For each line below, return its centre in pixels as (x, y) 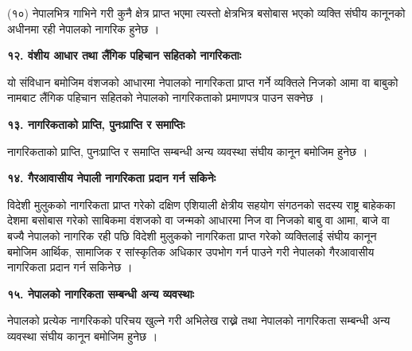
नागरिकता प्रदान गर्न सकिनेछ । (70, 267)
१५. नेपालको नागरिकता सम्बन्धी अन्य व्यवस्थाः (101, 293)
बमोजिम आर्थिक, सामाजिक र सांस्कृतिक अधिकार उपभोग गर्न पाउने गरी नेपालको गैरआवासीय (191, 251)
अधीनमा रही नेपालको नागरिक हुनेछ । (84, 28)
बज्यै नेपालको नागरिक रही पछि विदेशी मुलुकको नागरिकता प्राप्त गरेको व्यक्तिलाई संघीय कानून (192, 235)
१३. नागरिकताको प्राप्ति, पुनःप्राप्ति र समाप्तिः (96, 124)
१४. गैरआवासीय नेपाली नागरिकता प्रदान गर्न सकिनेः (112, 178)
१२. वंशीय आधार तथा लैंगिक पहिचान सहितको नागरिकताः (124, 55)
